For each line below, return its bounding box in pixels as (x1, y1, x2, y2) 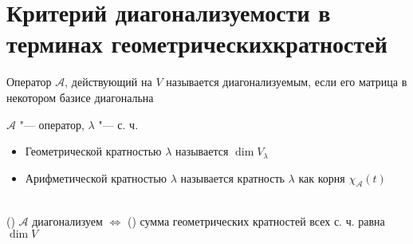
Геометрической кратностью (25, 143, 162, 159)
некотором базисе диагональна (6, 89, 154, 105)
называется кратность (180, 169, 285, 186)
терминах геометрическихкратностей (6, 27, 387, 60)
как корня (298, 169, 345, 186)
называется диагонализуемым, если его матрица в (166, 73, 407, 90)
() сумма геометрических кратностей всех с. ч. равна (127, 213, 385, 230)
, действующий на (65, 73, 152, 90)
